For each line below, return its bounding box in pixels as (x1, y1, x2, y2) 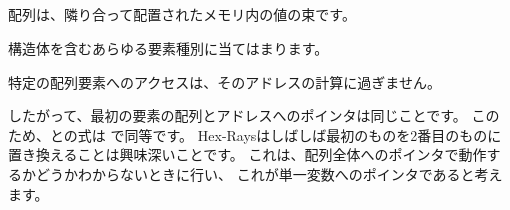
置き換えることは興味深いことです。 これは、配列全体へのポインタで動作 (8, 144, 487, 165)
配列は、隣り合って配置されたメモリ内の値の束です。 (8, 4, 356, 25)
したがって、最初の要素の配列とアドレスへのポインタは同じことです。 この (8, 105, 500, 126)
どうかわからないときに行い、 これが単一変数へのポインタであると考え (35, 163, 503, 184)
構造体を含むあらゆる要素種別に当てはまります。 (8, 37, 329, 58)
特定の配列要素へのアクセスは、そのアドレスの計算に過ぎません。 (8, 71, 441, 92)
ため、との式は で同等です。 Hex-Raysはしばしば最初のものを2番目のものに (8, 124, 502, 145)
